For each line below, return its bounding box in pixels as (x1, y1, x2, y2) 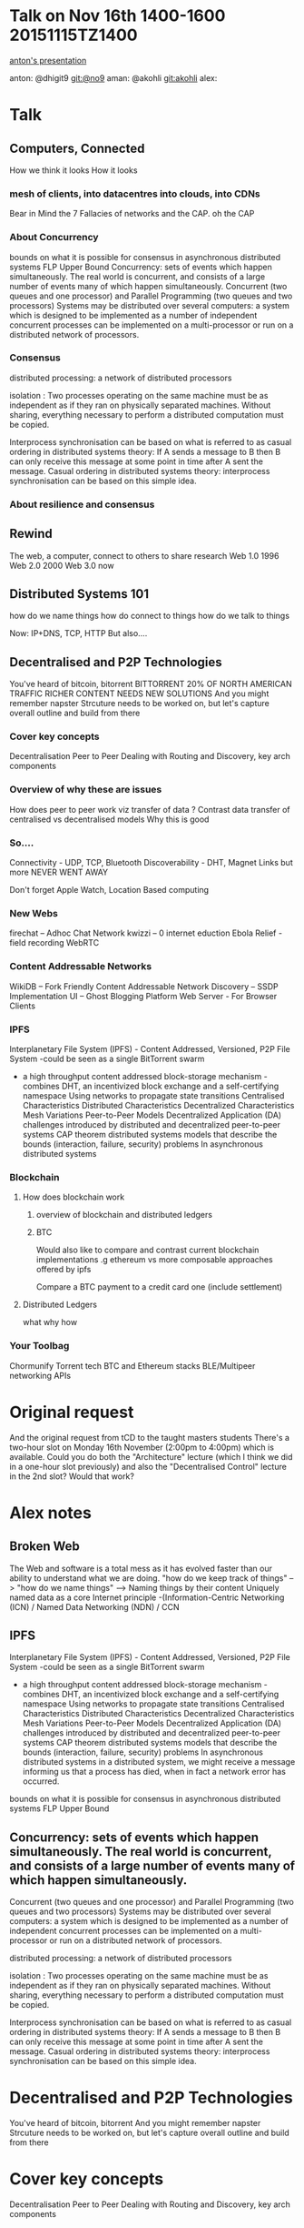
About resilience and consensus (9, 498, 155, 511)
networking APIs (9, 1370, 71, 1381)
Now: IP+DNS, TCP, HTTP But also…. (9, 628, 148, 639)
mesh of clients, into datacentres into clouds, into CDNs (9, 187, 260, 200)
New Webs (9, 907, 59, 919)
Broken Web (9, 1539, 80, 1555)
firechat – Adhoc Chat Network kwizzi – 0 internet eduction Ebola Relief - (9, 927, 283, 938)
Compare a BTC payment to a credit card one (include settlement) (35, 1281, 283, 1292)
